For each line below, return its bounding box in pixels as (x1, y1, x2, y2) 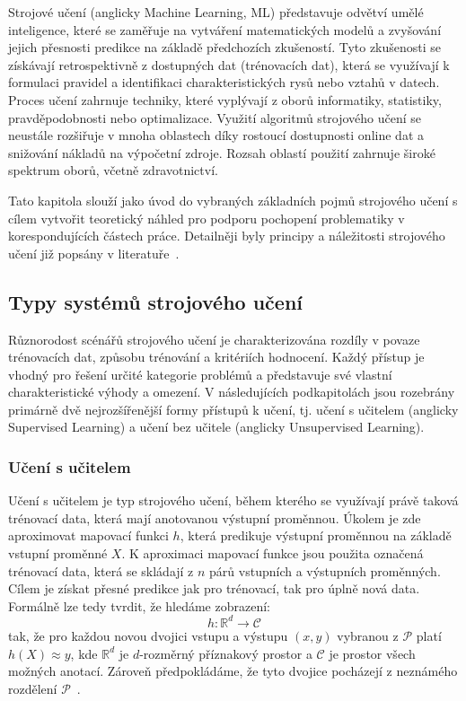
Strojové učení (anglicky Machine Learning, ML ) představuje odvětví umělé (8, 3, 424, 21)
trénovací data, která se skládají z (8, 561, 194, 580)
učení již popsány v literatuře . (8, 243, 180, 262)
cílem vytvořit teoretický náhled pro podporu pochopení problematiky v (8, 208, 405, 227)
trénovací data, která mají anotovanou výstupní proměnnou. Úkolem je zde (8, 508, 421, 527)
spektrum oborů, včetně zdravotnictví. (8, 161, 218, 180)
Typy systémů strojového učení (8, 287, 303, 315)
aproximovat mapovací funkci (8, 526, 169, 545)
